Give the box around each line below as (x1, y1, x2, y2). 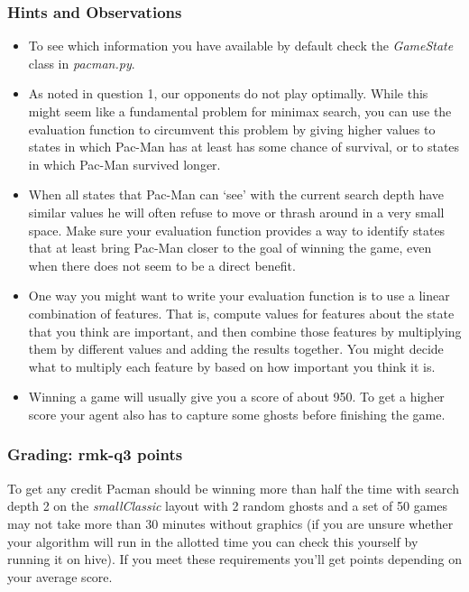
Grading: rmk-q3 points (7, 443, 183, 466)
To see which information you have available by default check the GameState (28, 36, 454, 55)
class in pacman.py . (28, 53, 135, 72)
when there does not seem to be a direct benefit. (28, 255, 296, 274)
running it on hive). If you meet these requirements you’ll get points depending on (7, 550, 462, 569)
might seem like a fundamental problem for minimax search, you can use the (28, 102, 452, 120)
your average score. (7, 567, 113, 586)
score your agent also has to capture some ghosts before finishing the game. (28, 404, 446, 423)
